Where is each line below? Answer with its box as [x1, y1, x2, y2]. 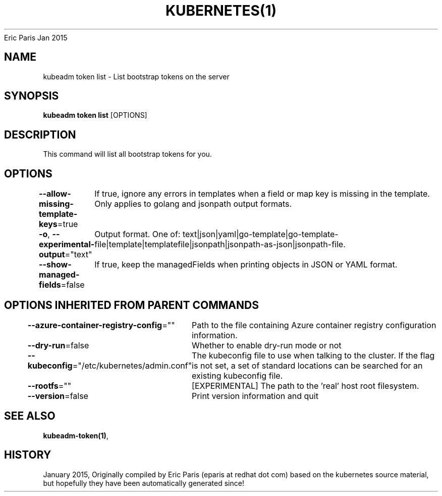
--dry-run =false [27, 340, 89, 350]
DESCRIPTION [4, 128, 76, 141]
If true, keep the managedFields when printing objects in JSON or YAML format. [94, 259, 398, 270]
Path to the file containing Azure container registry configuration [192, 320, 436, 330]
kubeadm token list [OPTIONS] [43, 111, 147, 120]
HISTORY [4, 448, 51, 462]
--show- [39, 259, 72, 270]
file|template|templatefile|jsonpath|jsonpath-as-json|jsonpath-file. [94, 239, 346, 250]
